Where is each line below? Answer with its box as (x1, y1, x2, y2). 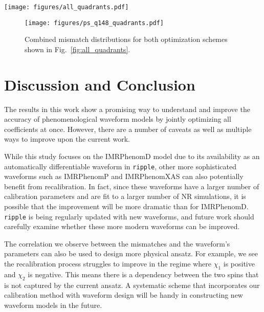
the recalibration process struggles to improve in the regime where (4, 258, 211, 269)
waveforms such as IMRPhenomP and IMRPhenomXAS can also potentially (4, 171, 244, 182)
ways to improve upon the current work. (4, 133, 130, 144)
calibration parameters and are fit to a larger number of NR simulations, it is (4, 191, 246, 202)
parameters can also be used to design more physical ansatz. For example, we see (4, 248, 258, 259)
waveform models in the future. (4, 299, 102, 310)
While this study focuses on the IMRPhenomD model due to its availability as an (4, 151, 260, 161)
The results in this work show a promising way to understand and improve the (4, 103, 250, 114)
